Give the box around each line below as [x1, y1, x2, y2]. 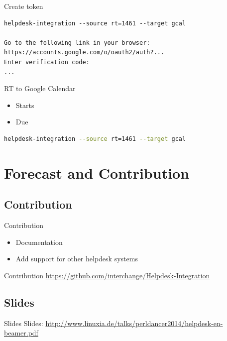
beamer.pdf [4, 328, 38, 338]
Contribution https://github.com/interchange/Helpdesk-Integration [4, 270, 210, 280]
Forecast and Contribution [4, 162, 190, 183]
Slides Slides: [4, 318, 43, 328]
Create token [4, 1, 43, 11]
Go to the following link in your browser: [4, 39, 150, 46]
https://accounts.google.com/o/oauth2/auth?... [4, 49, 165, 56]
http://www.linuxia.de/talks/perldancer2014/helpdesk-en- [45, 318, 223, 328]
